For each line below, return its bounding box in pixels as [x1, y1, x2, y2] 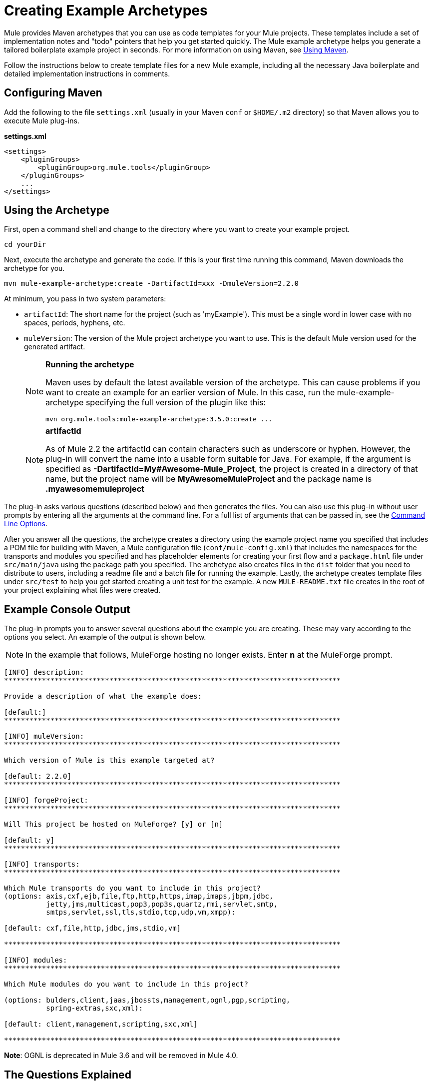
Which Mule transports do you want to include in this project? [4, 884, 261, 893]
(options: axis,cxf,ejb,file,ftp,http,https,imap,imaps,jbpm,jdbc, [4, 892, 274, 901]
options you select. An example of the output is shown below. [4, 633, 206, 642]
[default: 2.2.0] [4, 772, 71, 781]
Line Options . [4, 519, 48, 528]
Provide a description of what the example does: [4, 692, 202, 701]
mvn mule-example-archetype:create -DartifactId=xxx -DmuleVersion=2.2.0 [4, 279, 299, 288]
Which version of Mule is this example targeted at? [4, 756, 215, 765]
